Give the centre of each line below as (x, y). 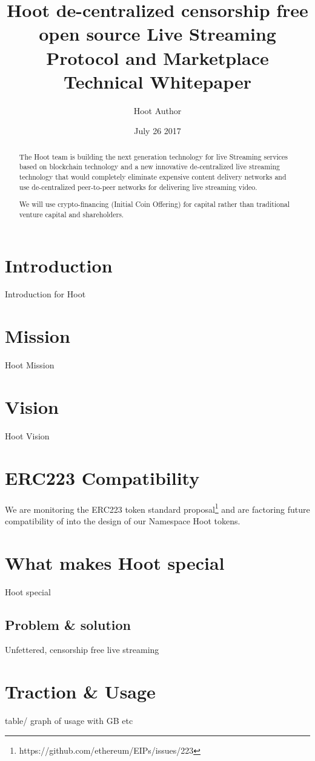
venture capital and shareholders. (71, 214)
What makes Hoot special (115, 562)
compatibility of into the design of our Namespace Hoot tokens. (123, 520)
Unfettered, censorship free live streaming (82, 650)
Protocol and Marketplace (157, 57)
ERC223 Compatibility (102, 477)
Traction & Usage (80, 692)
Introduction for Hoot (45, 294)
